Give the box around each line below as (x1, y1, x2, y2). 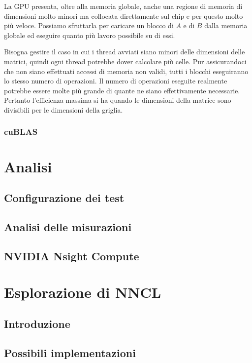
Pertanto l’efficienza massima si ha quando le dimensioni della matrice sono (4, 95, 231, 105)
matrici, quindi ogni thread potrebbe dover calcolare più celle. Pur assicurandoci (4, 56, 247, 66)
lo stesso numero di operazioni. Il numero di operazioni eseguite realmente (4, 76, 227, 86)
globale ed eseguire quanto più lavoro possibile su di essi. (4, 30, 175, 40)
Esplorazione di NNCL (4, 282, 161, 302)
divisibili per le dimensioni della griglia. (4, 104, 123, 115)
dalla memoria (204, 20, 248, 31)
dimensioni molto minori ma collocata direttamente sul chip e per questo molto (4, 10, 243, 21)
